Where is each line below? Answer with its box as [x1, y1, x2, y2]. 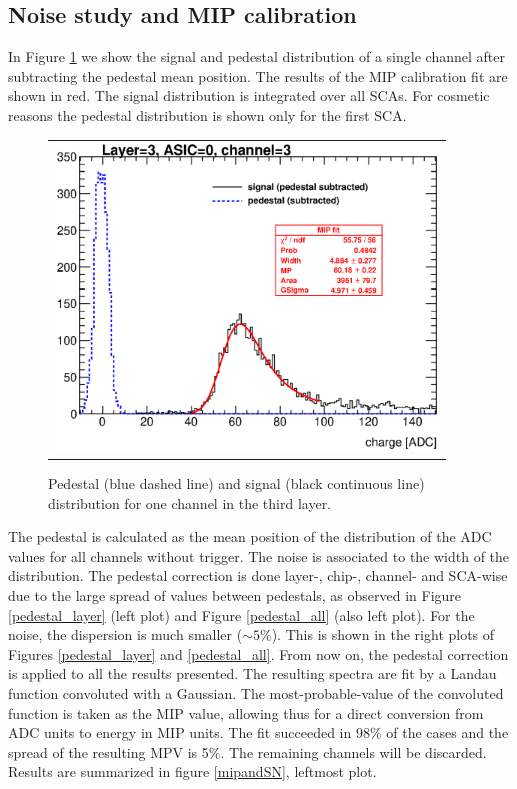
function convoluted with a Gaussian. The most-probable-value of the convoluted [8, 682, 504, 703]
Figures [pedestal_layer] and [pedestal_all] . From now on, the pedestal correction [8, 643, 509, 664]
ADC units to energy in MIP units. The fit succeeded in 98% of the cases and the [8, 722, 509, 743]
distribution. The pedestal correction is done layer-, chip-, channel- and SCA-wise [8, 565, 508, 586]
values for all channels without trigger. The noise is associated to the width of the [8, 545, 510, 566]
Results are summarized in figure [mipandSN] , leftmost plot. [8, 761, 377, 782]
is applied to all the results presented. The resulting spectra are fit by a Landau [8, 663, 497, 684]
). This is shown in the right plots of [271, 624, 495, 645]
